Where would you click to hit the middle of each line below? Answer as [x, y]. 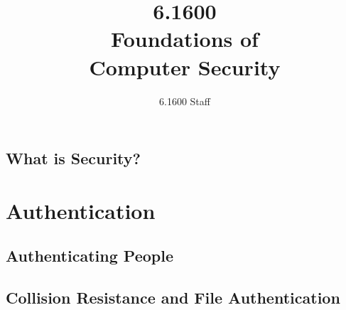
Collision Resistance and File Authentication [173, 298]
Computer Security [185, 66]
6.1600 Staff [185, 101]
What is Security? [73, 158]
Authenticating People [90, 256]
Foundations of [185, 39]
